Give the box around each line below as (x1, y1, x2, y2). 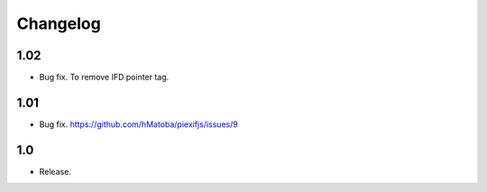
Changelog (16, 14, 101, 33)
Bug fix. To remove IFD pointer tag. (39, 72, 170, 83)
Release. (39, 166, 72, 177)
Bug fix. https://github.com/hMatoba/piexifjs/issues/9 (39, 118, 238, 130)
